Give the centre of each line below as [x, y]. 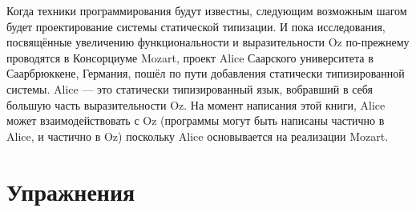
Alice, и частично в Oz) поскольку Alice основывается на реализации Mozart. [198, 136]
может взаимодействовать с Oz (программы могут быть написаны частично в [196, 120]
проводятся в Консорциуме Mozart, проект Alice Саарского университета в [190, 57]
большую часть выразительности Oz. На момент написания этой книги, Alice [196, 104]
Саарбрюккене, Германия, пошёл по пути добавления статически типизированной [206, 73]
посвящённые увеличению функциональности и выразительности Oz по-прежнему [208, 42]
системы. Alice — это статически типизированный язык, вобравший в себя [190, 88]
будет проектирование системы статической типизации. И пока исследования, [196, 26]
